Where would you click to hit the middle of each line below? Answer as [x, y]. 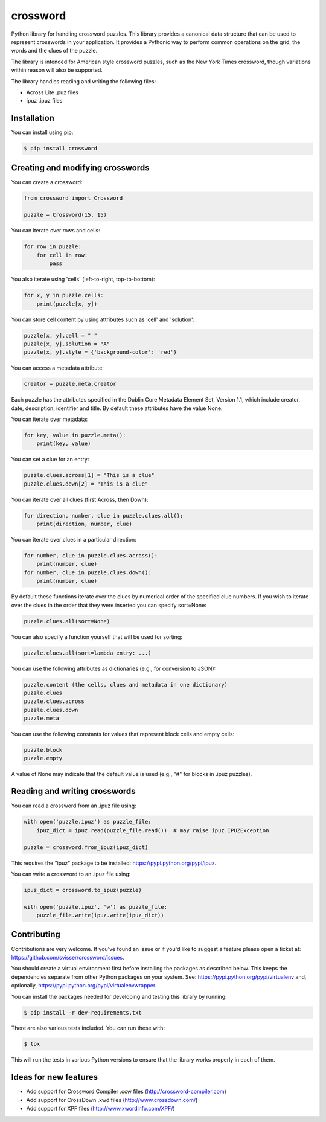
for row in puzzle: [53, 247]
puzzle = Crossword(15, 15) [65, 215]
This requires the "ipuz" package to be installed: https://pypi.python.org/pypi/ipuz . [114, 863]
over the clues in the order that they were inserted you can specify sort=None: [109, 605]
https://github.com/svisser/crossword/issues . [68, 957]
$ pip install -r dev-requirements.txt [83, 1012]
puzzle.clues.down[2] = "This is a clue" [86, 484]
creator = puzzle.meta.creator [70, 384]
